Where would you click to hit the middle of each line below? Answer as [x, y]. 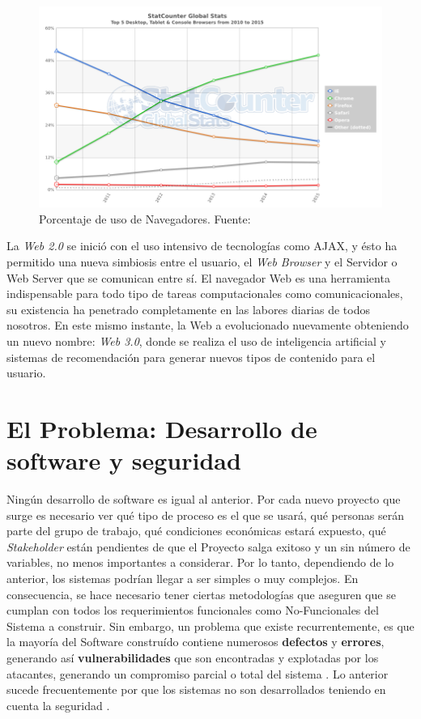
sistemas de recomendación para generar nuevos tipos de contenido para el [191, 357]
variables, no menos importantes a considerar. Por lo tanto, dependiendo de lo [200, 562]
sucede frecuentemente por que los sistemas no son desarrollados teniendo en [196, 689]
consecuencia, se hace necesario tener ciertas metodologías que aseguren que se [201, 594]
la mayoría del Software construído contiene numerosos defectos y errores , [196, 642]
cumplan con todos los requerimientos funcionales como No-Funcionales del [193, 610]
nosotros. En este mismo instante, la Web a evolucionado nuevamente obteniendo [208, 325]
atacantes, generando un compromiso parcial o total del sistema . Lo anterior [198, 673]
